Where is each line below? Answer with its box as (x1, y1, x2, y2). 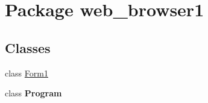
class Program (5, 87, 62, 99)
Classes (5, 38, 51, 57)
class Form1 (5, 66, 48, 79)
